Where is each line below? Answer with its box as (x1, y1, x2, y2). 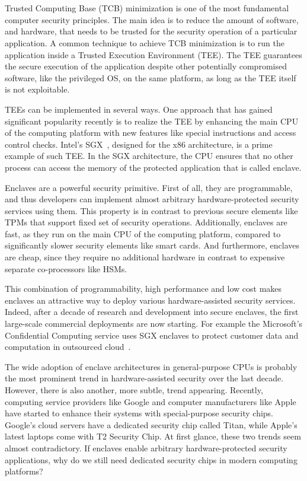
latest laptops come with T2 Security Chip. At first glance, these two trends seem (5, 430, 301, 442)
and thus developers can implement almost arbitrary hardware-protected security (5, 193, 299, 205)
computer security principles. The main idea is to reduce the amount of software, (5, 13, 299, 26)
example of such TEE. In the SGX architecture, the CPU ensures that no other (5, 149, 293, 162)
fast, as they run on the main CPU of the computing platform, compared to (5, 227, 281, 240)
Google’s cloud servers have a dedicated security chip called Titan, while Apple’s (5, 418, 298, 431)
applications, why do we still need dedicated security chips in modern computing (5, 453, 298, 466)
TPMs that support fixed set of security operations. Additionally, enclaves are (5, 216, 287, 228)
